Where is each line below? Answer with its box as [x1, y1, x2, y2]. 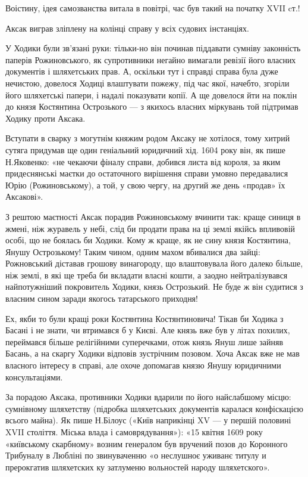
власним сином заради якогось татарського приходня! [5, 292, 198, 305]
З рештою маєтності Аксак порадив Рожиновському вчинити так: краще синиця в [5, 210, 301, 222]
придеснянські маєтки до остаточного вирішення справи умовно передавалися [5, 167, 288, 179]
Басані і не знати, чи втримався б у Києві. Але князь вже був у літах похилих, [5, 324, 290, 336]
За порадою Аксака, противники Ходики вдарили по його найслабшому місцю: [5, 391, 291, 403]
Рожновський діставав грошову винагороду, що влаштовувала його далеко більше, [5, 257, 303, 270]
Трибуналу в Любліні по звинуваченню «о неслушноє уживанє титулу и [5, 449, 266, 461]
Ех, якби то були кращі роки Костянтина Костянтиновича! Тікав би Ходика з [5, 312, 284, 324]
